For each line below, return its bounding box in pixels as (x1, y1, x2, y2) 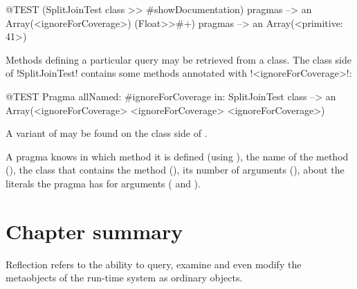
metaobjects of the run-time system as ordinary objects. (6, 270, 243, 285)
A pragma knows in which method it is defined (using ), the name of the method (6, 149, 349, 163)
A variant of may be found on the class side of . (6, 126, 208, 140)
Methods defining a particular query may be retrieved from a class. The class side (6, 52, 352, 66)
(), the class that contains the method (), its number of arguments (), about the (6, 162, 345, 177)
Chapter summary (6, 216, 183, 245)
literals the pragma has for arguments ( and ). (6, 176, 201, 190)
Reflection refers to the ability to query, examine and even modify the (6, 257, 302, 271)
